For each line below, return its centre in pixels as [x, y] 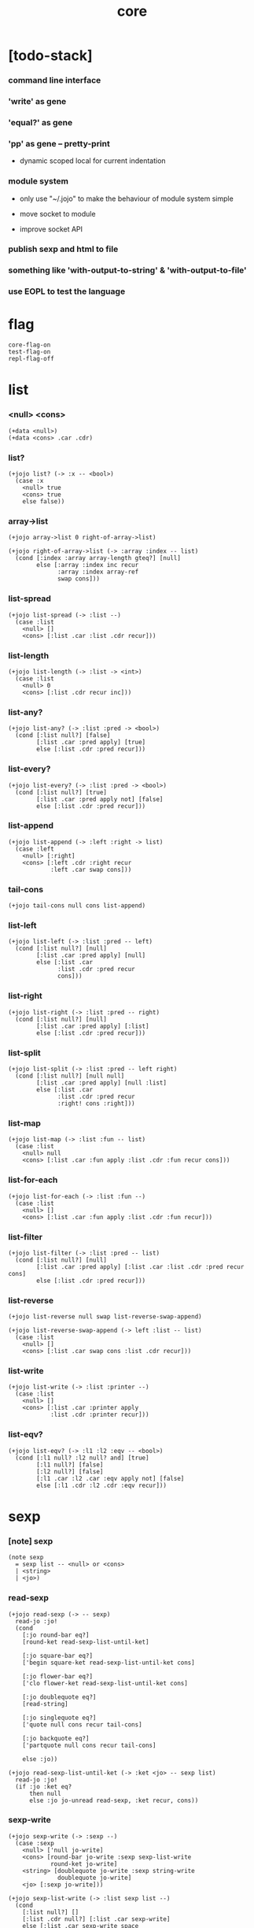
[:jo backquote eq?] [56, 1738]
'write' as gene [37, 102]
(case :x [29, 481]
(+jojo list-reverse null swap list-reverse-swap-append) [105, 1317]
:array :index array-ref [98, 572]
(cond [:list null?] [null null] [70, 1076]
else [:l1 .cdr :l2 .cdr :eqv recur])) [102, 1485]
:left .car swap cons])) [91, 869]
